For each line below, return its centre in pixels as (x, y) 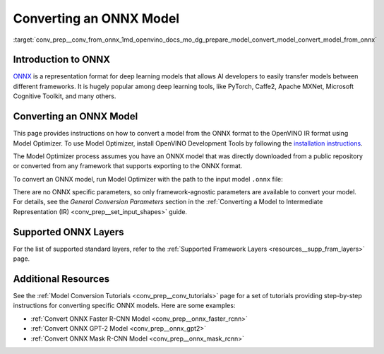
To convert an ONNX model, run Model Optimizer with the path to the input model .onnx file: (148, 179)
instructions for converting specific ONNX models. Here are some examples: (124, 306)
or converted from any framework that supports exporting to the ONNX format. (128, 166)
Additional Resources (61, 279)
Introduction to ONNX (62, 60)
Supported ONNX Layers (68, 232)
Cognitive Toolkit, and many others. (65, 96)
